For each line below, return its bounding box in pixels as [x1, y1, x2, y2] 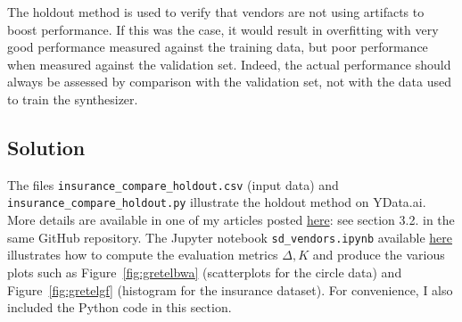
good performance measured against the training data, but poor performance [7, 37, 428, 56]
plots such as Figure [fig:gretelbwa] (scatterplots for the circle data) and [7, 262, 402, 281]
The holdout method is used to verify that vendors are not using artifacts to [7, 3, 425, 21]
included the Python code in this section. [7, 298, 232, 317]
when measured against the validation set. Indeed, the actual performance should [7, 54, 451, 73]
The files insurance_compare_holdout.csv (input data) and [7, 175, 339, 194]
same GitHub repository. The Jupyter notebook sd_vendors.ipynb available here [7, 227, 453, 246]
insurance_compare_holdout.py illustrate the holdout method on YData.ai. [7, 193, 426, 211]
